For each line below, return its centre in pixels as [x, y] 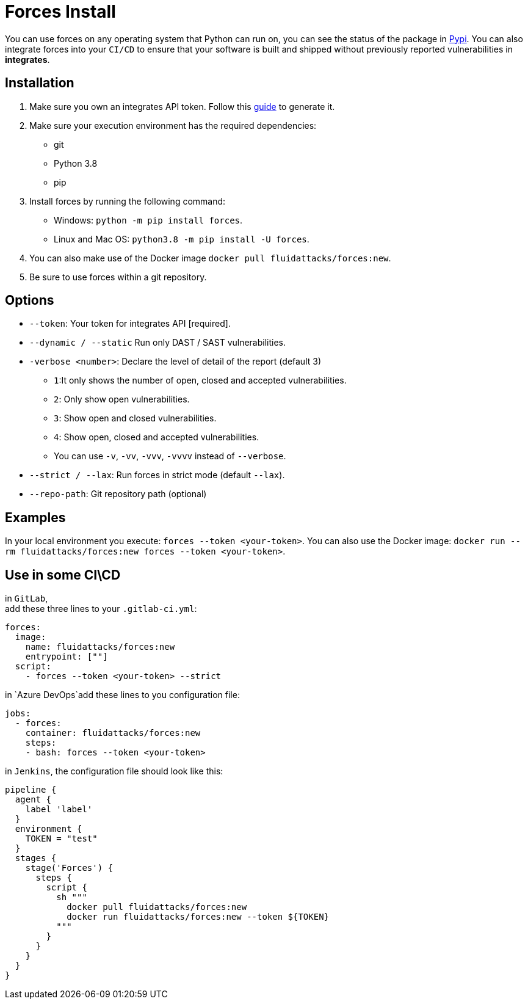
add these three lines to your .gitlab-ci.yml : [101, 609]
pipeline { [31, 790]
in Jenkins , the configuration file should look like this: [114, 771]
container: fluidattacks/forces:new [113, 733]
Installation [40, 83]
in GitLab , [27, 598]
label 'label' [59, 809]
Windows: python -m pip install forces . [148, 220]
